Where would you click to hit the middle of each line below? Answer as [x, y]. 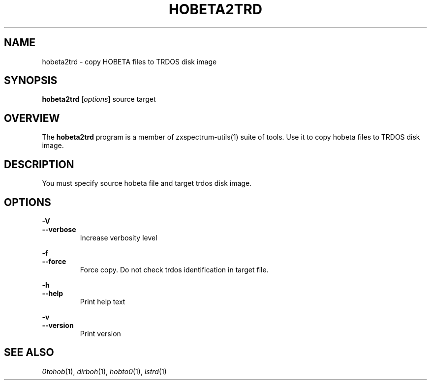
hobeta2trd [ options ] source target [99, 99]
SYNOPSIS [31, 81]
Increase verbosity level [119, 237]
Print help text [103, 301]
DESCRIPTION [39, 164]
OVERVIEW [32, 118]
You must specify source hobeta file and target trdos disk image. [147, 183]
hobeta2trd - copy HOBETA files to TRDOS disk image [129, 61]
